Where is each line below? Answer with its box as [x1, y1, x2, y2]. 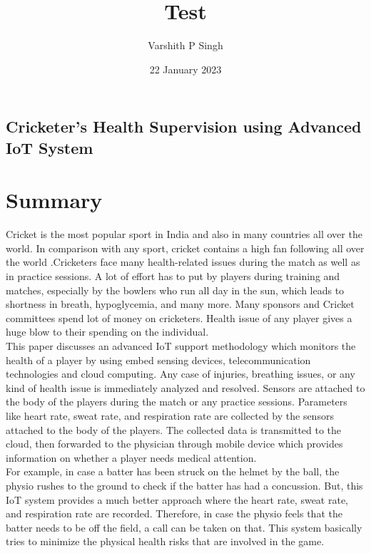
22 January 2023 [149, 61, 222, 76]
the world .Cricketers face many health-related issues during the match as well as [6, 254, 360, 269]
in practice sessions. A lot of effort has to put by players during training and [6, 269, 340, 283]
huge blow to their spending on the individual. [6, 324, 209, 339]
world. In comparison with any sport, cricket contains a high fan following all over [6, 240, 365, 255]
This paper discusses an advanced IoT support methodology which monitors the [6, 338, 356, 353]
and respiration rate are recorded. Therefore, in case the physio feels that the [6, 506, 342, 521]
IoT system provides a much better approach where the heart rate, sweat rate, [6, 492, 349, 507]
